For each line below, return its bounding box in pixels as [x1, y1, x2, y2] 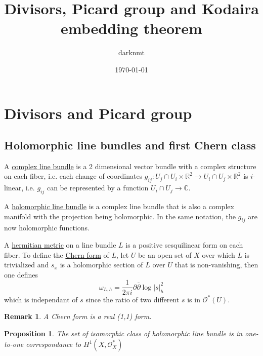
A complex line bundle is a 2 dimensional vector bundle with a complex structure [4, 161, 256, 171]
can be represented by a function [47, 182, 149, 193]
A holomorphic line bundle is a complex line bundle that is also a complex [4, 201, 234, 212]
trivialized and [4, 259, 49, 270]
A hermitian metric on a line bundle [4, 240, 116, 250]
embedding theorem [61, 18, 202, 38]
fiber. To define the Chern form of [4, 249, 109, 260]
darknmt [118, 47, 145, 58]
